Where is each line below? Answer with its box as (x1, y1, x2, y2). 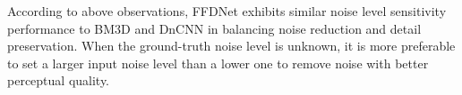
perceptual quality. (7, 71, 110, 90)
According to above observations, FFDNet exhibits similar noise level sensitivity (7, 2, 447, 20)
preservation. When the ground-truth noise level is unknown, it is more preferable (7, 36, 456, 55)
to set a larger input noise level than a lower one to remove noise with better (7, 53, 429, 72)
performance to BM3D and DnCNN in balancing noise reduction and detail (7, 19, 422, 37)
